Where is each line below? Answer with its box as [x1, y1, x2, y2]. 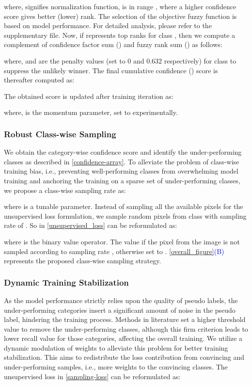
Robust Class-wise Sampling [4, 128, 116, 140]
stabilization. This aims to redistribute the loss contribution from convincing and [4, 352, 245, 362]
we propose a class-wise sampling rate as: [4, 185, 126, 195]
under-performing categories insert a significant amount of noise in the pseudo [4, 305, 236, 315]
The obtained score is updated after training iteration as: [4, 91, 173, 101]
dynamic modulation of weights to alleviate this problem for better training [4, 342, 228, 353]
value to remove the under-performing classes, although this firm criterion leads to [4, 323, 248, 334]
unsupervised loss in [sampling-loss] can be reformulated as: [4, 371, 181, 381]
